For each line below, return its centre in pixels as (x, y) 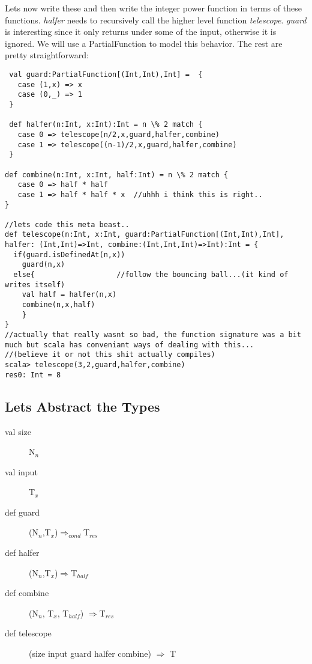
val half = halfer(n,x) (69, 295)
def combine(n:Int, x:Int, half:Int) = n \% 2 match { (117, 175)
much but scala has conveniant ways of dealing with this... (130, 345)
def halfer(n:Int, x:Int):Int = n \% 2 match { (106, 125)
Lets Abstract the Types (82, 406)
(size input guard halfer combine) (90, 653)
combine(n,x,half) (58, 305)
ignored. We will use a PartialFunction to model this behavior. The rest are (144, 43)
